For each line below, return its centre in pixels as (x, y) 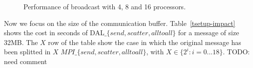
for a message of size (209, 33)
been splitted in (27, 52)
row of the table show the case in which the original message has (145, 42)
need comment (26, 61)
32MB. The (21, 42)
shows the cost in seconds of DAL (54, 33)
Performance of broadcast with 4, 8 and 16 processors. (105, 6)
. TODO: (236, 52)
